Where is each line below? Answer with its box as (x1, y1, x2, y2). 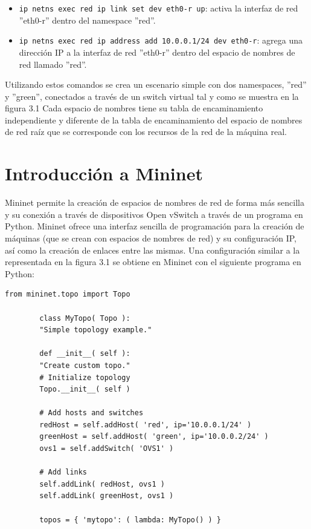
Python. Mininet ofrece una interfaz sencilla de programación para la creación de (5, 220, 304, 232)
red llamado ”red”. (19, 57, 87, 70)
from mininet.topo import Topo (5, 290, 130, 299)
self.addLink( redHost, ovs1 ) (39, 479, 165, 488)
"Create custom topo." (39, 361, 130, 370)
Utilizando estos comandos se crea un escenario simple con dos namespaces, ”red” (5, 78, 307, 91)
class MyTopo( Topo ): (39, 314, 130, 323)
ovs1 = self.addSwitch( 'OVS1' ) (39, 444, 174, 453)
